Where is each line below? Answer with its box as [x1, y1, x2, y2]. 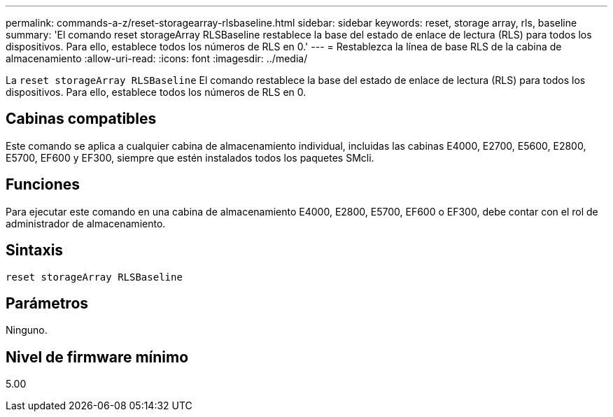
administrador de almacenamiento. [6, 217, 166, 229]
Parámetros [6, 294, 89, 312]
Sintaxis [6, 241, 64, 260]
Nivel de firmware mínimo [6, 348, 189, 366]
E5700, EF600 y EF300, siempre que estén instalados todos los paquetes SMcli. [6, 151, 374, 164]
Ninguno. [6, 324, 48, 337]
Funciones [6, 176, 80, 194]
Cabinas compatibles [6, 110, 157, 128]
